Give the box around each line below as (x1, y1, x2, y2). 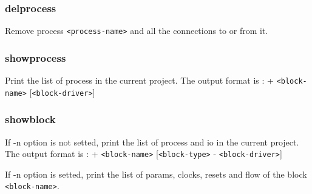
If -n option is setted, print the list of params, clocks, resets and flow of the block (5, 167, 307, 180)
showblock (5, 112, 56, 127)
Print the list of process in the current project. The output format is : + (5, 74, 274, 87)
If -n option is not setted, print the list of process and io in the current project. (5, 135, 299, 148)
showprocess (5, 50, 66, 65)
